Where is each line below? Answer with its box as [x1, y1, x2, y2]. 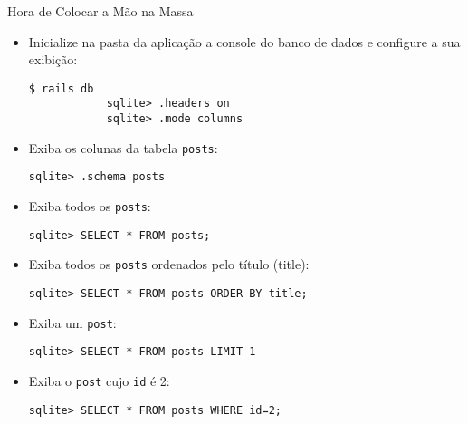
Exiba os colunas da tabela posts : [28, 138, 218, 157]
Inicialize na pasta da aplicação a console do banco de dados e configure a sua [28, 32, 461, 51]
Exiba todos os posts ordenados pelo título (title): [28, 255, 310, 274]
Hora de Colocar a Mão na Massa [7, 2, 194, 20]
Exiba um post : [28, 313, 117, 332]
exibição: [28, 50, 78, 69]
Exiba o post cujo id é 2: [28, 371, 170, 390]
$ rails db [28, 82, 94, 95]
